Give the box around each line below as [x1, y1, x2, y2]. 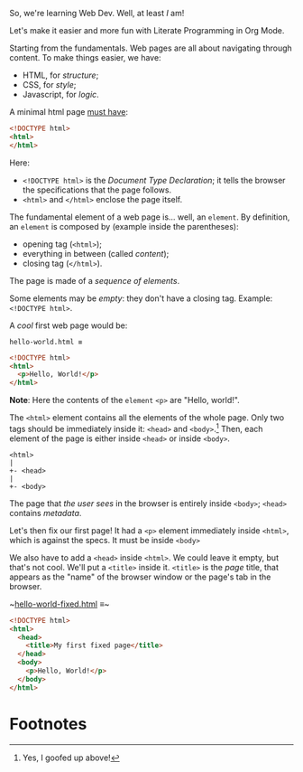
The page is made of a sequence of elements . [9, 275, 180, 286]
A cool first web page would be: [9, 320, 128, 331]
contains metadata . [9, 507, 82, 518]
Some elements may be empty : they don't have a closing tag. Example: [9, 293, 273, 304]
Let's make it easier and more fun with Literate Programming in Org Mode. [9, 25, 285, 35]
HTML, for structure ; [22, 70, 99, 80]
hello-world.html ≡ [9, 337, 83, 346]
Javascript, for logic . [22, 89, 99, 99]
